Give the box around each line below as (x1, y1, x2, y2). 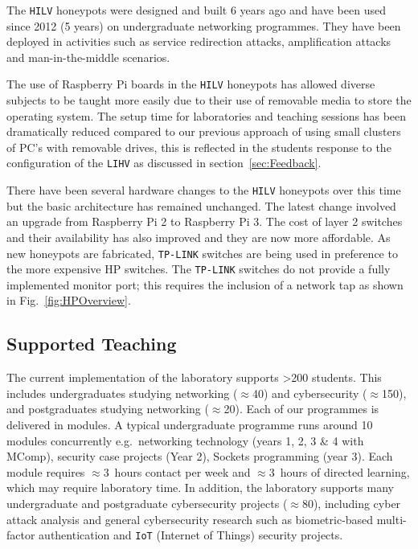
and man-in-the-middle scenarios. (6, 48, 170, 65)
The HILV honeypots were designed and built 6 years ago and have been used (6, 2, 386, 18)
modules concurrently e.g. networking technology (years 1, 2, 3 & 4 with (6, 432, 364, 449)
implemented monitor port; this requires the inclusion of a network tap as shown (6, 276, 404, 293)
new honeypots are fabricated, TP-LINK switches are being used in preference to (6, 244, 398, 261)
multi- (376, 510, 407, 527)
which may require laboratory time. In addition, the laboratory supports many (6, 479, 394, 496)
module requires (6, 463, 85, 480)
